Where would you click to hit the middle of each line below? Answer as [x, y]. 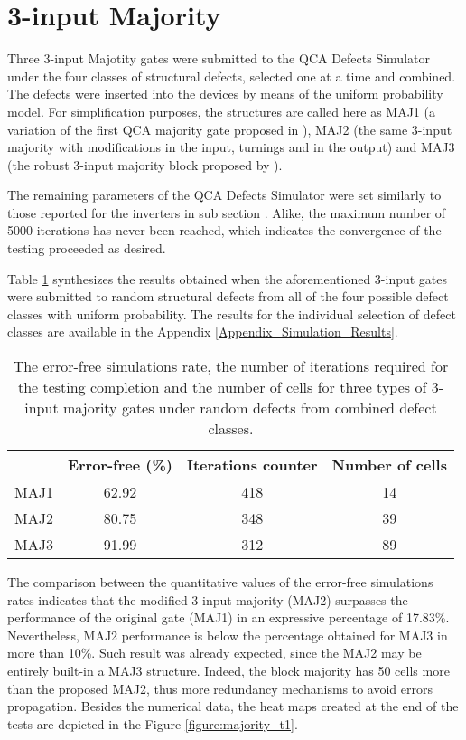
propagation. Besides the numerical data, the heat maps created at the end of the [233, 706]
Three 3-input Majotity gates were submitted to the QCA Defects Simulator [219, 58]
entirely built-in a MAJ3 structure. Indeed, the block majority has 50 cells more [228, 670]
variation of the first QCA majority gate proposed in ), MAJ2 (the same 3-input [230, 129]
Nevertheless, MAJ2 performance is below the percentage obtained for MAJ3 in [228, 635]
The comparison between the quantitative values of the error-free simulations [220, 582]
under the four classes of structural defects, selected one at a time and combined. [232, 76]
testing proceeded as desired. [87, 248]
